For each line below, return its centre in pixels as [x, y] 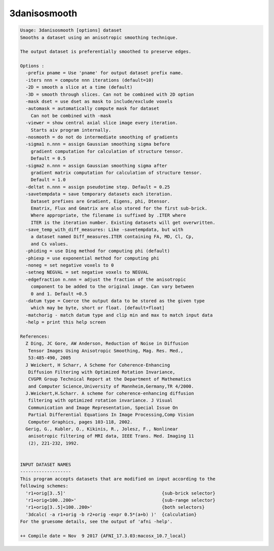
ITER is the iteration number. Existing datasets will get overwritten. [123, 222]
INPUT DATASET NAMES [45, 465]
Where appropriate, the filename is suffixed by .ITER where [108, 215]
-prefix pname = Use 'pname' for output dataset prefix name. [105, 73]
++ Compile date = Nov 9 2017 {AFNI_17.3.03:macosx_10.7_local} [103, 536]
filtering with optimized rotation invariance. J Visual [100, 400]
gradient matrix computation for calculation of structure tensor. [116, 172]
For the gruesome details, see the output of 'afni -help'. [96, 522]
